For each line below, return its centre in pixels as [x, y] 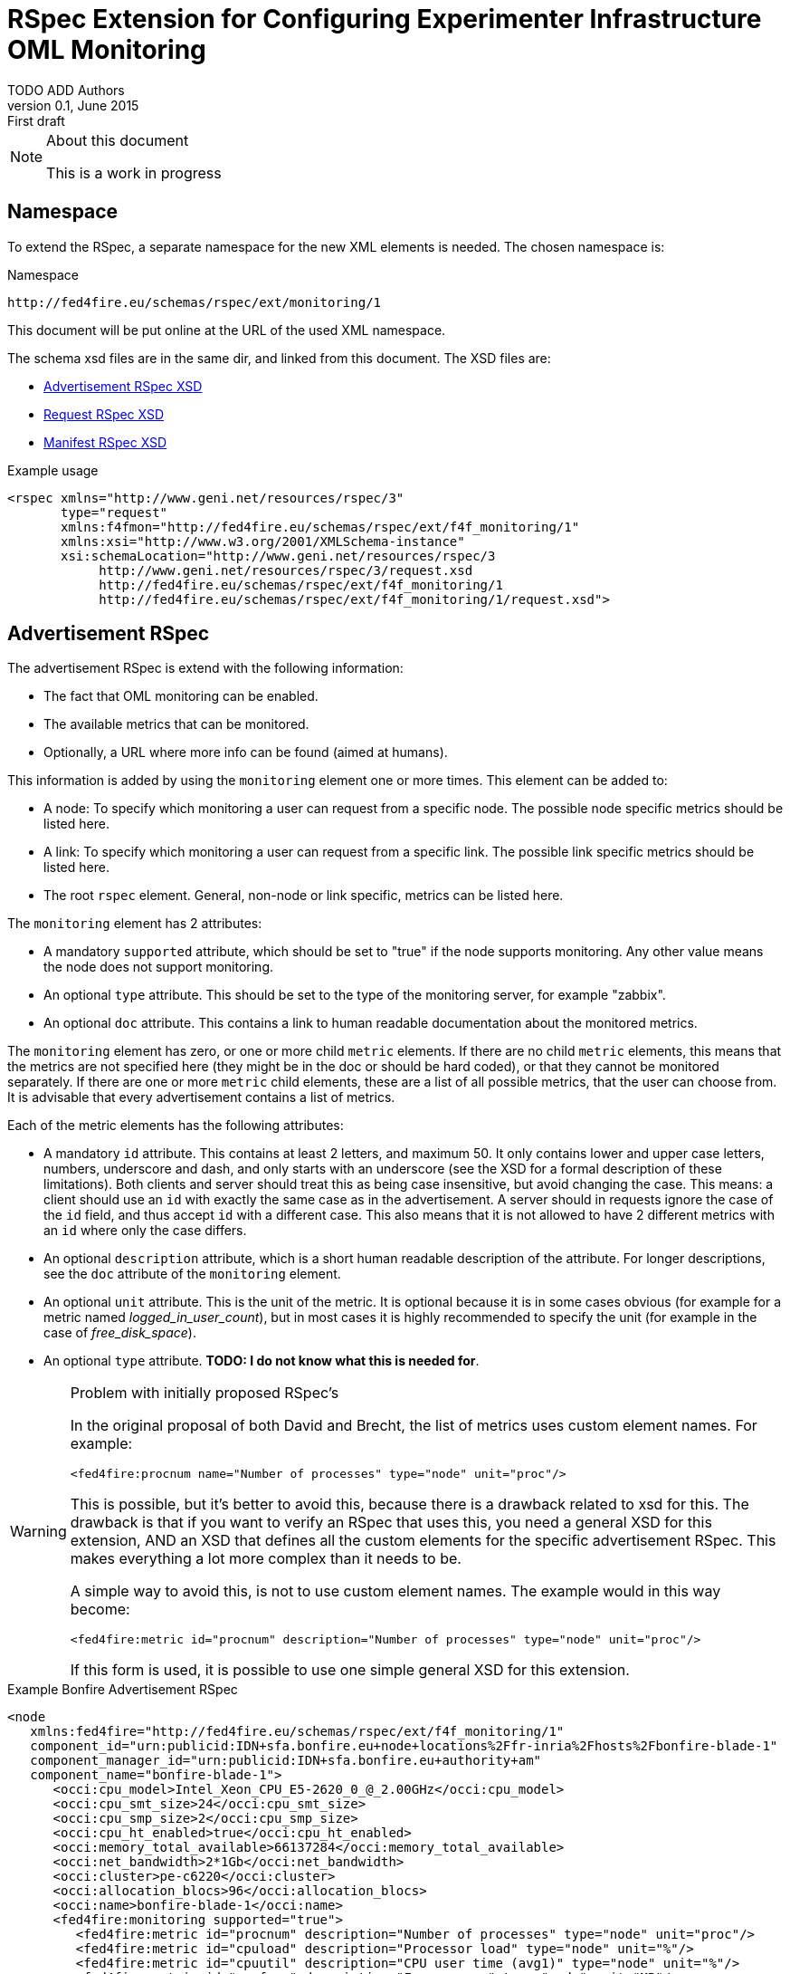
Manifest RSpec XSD [105, 442]
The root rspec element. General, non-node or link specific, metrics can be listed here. [304, 896]
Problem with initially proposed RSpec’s [205, 1393]
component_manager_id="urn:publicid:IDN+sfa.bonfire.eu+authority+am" [286, 1761]
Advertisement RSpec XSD [123, 386]
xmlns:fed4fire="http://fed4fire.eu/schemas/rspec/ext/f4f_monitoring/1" [297, 1732]
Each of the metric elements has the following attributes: [176, 1126]
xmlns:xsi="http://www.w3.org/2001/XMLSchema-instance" [263, 541]
